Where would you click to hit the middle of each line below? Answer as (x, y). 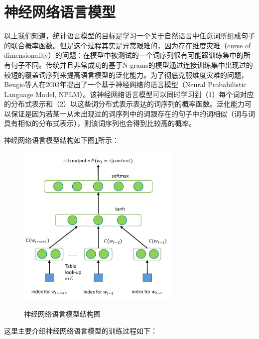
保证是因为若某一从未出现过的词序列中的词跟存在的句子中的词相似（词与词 (133, 113)
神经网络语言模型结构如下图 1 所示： (62, 140)
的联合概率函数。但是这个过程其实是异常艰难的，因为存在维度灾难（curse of (128, 45)
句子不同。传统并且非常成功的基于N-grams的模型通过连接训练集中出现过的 (132, 64)
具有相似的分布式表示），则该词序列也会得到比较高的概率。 (100, 123)
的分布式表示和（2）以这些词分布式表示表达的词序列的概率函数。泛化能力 (124, 104)
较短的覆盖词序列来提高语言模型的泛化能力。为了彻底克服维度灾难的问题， (126, 74)
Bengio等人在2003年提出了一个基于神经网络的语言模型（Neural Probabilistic (125, 84)
